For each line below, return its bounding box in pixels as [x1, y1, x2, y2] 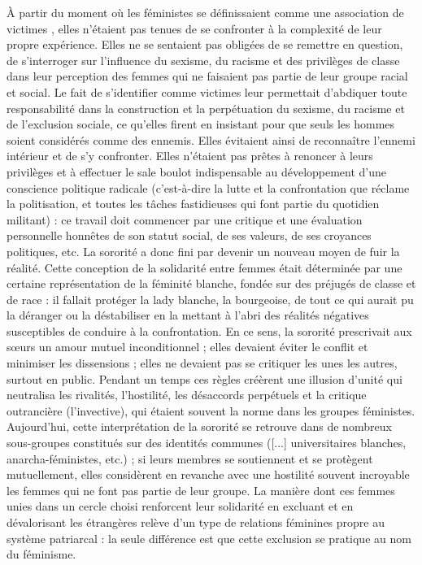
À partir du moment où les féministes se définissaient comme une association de [7, 4, 404, 20]
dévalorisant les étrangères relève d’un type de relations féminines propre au [7, 514, 385, 530]
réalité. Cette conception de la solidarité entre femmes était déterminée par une [7, 259, 402, 276]
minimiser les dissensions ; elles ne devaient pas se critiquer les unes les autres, [7, 354, 398, 372]
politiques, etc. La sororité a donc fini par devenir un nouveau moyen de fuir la [7, 242, 400, 259]
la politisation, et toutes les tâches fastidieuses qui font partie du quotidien [7, 195, 380, 212]
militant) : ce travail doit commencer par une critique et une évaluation [7, 211, 363, 228]
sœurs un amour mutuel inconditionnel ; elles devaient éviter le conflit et [7, 338, 368, 355]
